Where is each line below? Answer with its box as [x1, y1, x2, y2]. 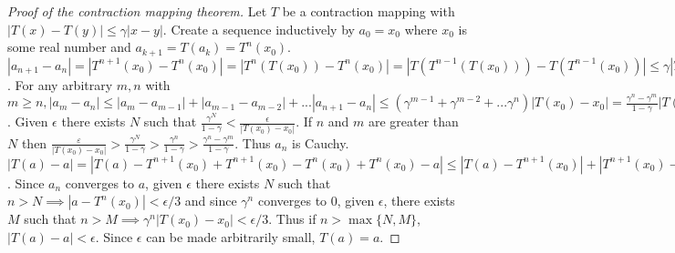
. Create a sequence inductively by [162, 19, 355, 38]
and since [184, 191, 237, 210]
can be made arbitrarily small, [146, 228, 316, 247]
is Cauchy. [291, 133, 349, 152]
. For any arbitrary [7, 75, 113, 94]
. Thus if [268, 209, 317, 228]
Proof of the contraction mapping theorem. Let [7, 2, 267, 20]
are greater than [368, 112, 459, 131]
